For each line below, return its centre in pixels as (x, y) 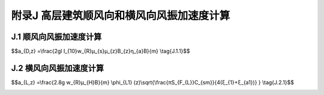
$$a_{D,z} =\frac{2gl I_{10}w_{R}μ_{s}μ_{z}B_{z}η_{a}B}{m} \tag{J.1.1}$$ (100, 51)
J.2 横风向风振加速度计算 (58, 68)
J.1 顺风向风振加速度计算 (56, 37)
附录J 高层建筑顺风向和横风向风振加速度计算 (121, 16)
